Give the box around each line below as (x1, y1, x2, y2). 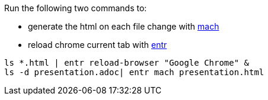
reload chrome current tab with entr (28, 40, 167, 50)
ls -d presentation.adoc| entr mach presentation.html (4, 67, 264, 77)
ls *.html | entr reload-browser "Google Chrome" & (4, 58, 250, 67)
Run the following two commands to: (4, 3, 147, 13)
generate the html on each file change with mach (28, 21, 219, 31)
